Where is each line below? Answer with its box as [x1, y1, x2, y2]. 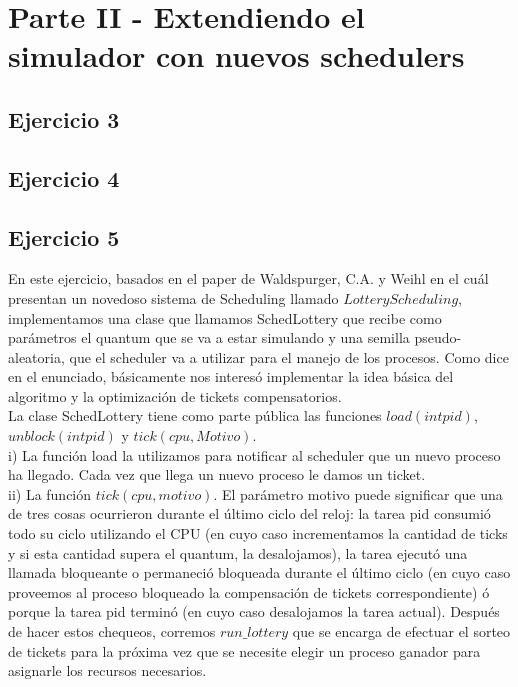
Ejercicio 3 [8, 103, 120, 134]
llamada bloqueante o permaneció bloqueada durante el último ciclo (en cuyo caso [8, 562, 511, 583]
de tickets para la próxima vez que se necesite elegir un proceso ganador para [8, 640, 481, 661]
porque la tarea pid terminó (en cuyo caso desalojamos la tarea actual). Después [8, 601, 500, 622]
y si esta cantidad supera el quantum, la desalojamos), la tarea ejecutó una [8, 542, 468, 563]
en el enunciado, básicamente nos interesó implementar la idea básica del [8, 366, 454, 387]
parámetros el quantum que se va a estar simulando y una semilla [8, 327, 410, 348]
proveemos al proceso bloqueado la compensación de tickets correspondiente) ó [8, 581, 490, 602]
